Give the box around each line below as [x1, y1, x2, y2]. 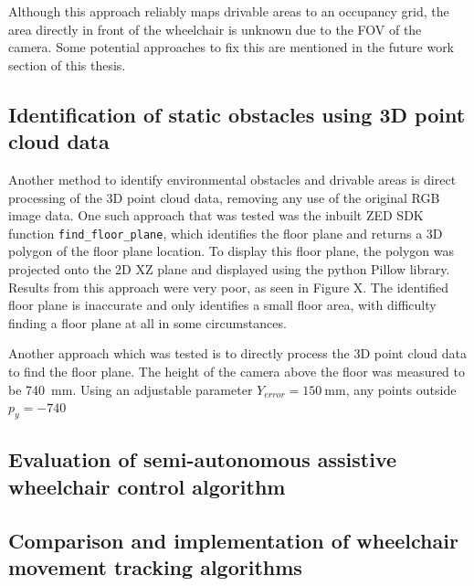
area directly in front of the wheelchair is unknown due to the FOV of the [8, 19, 422, 38]
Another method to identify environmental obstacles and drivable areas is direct [8, 169, 457, 188]
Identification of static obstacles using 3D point [8, 100, 466, 128]
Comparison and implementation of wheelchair [8, 526, 458, 554]
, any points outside [345, 379, 457, 399]
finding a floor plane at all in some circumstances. [8, 313, 287, 332]
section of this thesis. [8, 55, 126, 74]
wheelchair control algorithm [8, 472, 286, 500]
